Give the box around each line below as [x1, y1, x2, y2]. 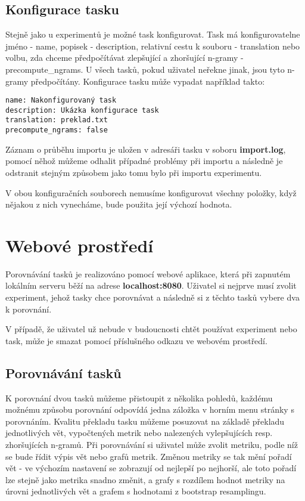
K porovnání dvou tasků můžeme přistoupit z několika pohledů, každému [5, 391, 273, 404]
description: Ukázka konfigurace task [5, 106, 159, 115]
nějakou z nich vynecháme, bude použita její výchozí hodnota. [5, 198, 232, 211]
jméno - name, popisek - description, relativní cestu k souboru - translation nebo [5, 39, 300, 52]
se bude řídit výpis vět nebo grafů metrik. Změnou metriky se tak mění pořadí [5, 450, 292, 462]
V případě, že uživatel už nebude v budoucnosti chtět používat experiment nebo [5, 323, 297, 335]
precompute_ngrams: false [5, 126, 108, 135]
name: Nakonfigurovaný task [5, 96, 117, 105]
